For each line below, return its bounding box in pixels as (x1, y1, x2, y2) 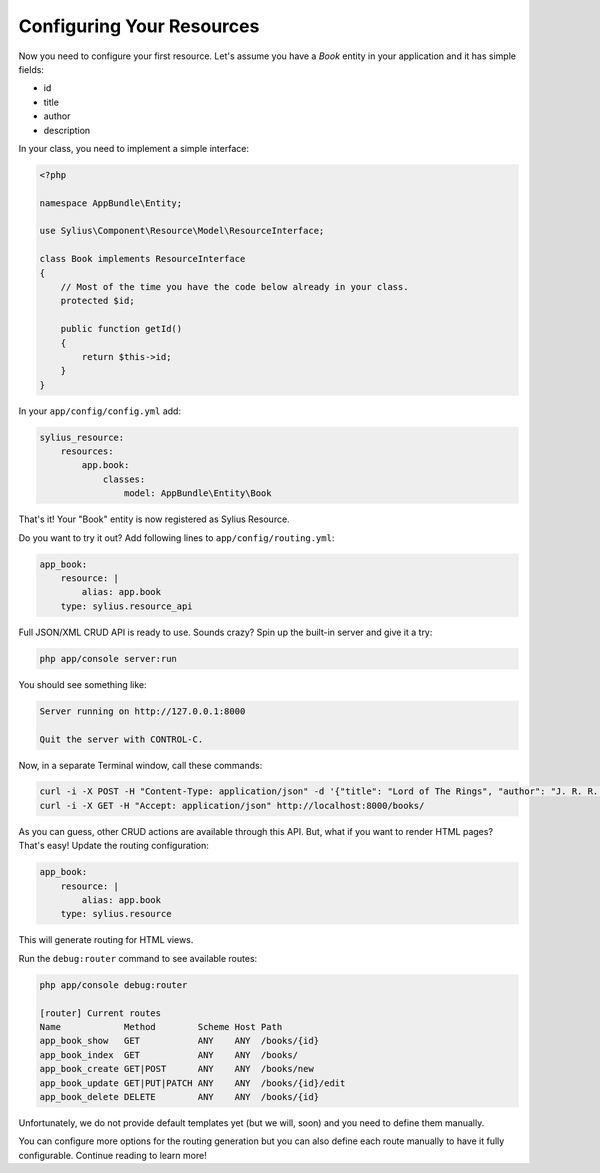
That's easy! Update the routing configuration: (18, 840, 209, 852)
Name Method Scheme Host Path (39, 1021, 283, 1032)
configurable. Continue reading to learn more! (18, 1149, 207, 1161)
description (43, 124, 91, 136)
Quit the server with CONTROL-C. (39, 733, 204, 745)
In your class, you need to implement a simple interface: (18, 142, 250, 154)
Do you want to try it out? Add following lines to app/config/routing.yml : (18, 531, 335, 544)
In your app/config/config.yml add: (18, 405, 182, 417)
